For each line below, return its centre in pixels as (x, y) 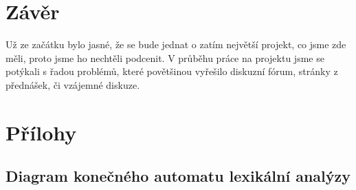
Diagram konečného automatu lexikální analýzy (178, 176)
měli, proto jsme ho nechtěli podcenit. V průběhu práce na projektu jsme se (165, 57)
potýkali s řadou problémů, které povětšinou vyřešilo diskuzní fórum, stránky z (172, 71)
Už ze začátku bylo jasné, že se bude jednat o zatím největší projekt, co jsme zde (176, 44)
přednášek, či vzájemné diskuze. (73, 84)
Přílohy (41, 132)
